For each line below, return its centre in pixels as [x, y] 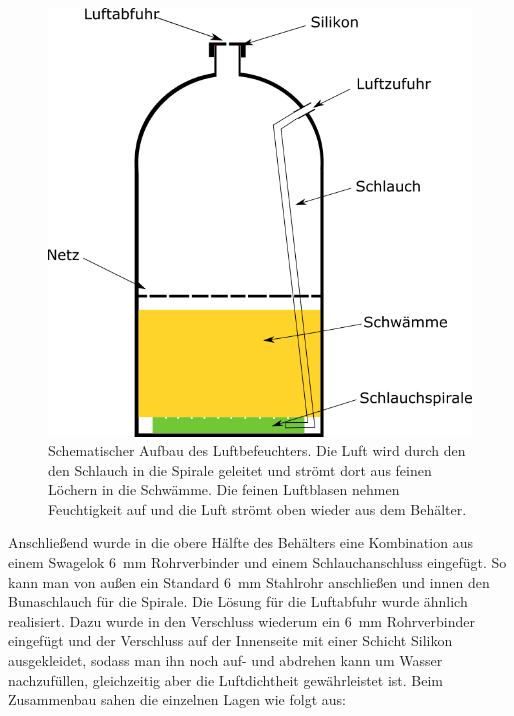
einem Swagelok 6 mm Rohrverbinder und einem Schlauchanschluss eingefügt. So [257, 562]
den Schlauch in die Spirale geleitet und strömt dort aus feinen [240, 469]
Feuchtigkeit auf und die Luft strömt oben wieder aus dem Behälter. [257, 508]
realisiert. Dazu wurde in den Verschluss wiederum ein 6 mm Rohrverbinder [241, 620]
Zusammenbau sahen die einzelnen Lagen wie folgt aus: [177, 699]
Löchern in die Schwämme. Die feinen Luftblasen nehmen [224, 489]
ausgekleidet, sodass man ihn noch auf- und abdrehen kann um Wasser [225, 660]
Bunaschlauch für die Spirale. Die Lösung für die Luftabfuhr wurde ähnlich [238, 601]
